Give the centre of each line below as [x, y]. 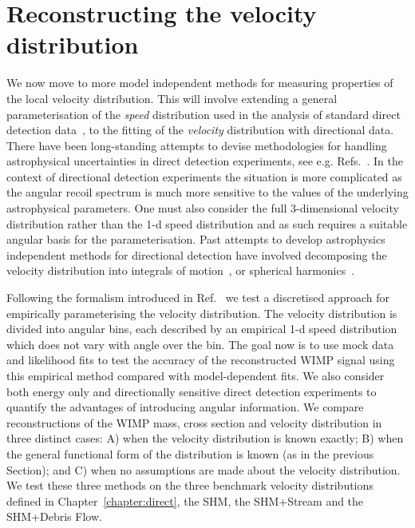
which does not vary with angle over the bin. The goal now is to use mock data [200, 344]
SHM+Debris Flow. [54, 516]
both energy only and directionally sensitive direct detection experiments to [192, 391]
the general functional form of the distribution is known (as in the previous [190, 453]
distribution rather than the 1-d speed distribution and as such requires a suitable [207, 223]
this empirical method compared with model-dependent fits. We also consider [196, 375]
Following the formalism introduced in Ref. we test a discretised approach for [198, 298]
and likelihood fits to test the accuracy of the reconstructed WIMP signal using [201, 360]
